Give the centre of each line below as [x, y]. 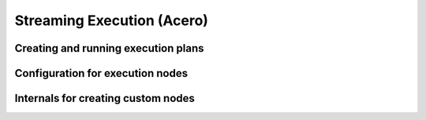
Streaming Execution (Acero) [112, 20]
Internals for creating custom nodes [105, 98]
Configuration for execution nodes [101, 73]
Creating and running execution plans [109, 48]
